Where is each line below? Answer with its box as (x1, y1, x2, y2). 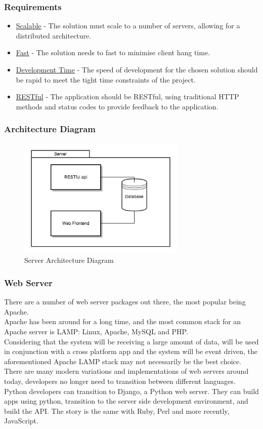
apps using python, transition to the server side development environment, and (4, 396, 248, 406)
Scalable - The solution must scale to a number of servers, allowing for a (16, 20, 240, 31)
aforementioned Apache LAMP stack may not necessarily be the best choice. (4, 356, 241, 366)
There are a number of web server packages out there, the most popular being (4, 296, 246, 307)
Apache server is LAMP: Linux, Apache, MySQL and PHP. (4, 326, 188, 337)
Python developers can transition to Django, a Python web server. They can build (4, 385, 259, 396)
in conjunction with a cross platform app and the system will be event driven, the (4, 346, 257, 357)
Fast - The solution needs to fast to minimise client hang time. (16, 47, 210, 58)
